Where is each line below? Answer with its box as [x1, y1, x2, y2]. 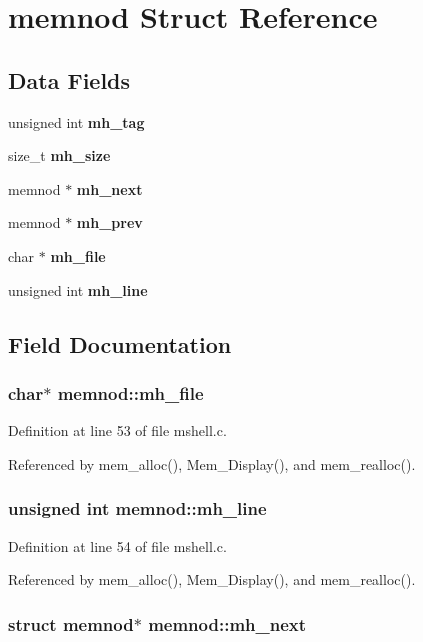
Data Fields [8, 64, 131, 95]
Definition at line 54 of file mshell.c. [8, 535, 227, 556]
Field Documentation [8, 328, 232, 359]
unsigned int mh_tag [8, 111, 145, 132]
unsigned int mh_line [8, 279, 148, 300]
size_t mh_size [8, 145, 111, 166]
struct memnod [8, 611, 134, 636]
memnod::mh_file [57, 380, 204, 405]
